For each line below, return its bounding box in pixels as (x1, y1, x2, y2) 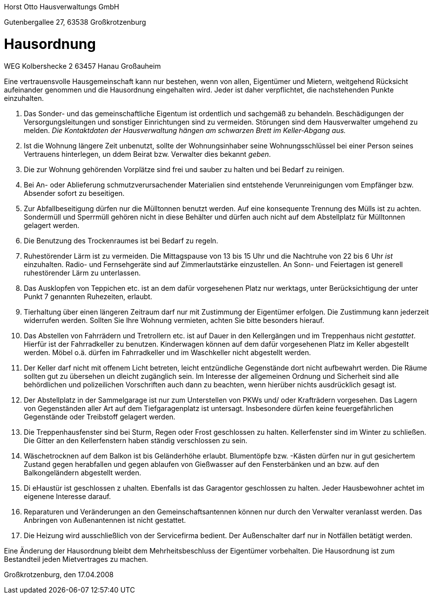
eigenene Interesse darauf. (24, 492, 111, 501)
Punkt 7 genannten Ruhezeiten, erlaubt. (24, 292, 152, 301)
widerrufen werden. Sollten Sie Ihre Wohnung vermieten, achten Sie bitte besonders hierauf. (24, 316, 325, 324)
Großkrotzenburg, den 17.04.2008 (4, 570, 114, 579)
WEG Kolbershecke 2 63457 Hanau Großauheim (4, 61, 161, 70)
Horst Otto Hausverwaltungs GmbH (4, 2, 119, 11)
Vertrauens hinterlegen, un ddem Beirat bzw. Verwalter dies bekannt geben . (24, 149, 271, 158)
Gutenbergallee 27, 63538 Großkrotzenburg (4, 18, 146, 26)
